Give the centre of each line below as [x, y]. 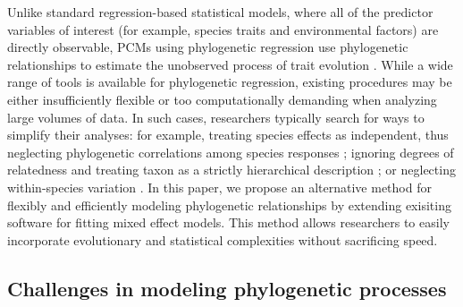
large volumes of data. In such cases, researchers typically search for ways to [216, 117]
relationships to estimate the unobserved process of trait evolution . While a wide [230, 64]
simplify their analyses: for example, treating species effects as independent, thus [228, 135]
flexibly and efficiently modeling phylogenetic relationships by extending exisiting [229, 205]
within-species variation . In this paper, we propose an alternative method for [219, 187]
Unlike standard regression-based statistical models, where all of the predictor [220, 12]
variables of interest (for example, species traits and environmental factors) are [223, 29]
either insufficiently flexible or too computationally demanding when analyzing [222, 99]
